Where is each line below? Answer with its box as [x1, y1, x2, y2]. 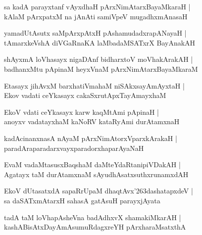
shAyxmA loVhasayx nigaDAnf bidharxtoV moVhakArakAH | [4, 54, 193, 64]
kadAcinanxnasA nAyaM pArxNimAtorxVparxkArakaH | [4, 133, 177, 143]
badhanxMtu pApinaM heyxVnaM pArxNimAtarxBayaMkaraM [4, 63, 198, 74]
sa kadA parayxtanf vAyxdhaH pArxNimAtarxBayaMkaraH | [4, 1, 191, 11]
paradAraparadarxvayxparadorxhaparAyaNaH [4, 142, 144, 153]
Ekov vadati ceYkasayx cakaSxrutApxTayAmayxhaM [4, 90, 166, 100]
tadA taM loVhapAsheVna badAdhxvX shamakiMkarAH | [4, 212, 181, 222]
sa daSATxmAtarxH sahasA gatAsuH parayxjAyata [4, 195, 160, 205]
